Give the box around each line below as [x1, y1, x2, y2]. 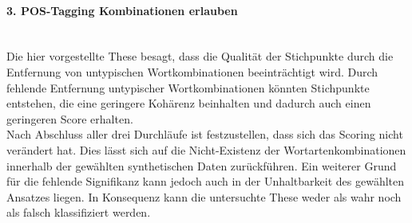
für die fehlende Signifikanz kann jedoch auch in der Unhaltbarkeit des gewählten [6, 173, 405, 190]
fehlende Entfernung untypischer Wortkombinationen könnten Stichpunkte [6, 79, 370, 96]
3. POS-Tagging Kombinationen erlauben [6, 2, 238, 18]
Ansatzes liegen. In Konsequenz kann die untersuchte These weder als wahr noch [6, 188, 402, 205]
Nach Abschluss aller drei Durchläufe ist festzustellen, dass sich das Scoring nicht [6, 126, 403, 143]
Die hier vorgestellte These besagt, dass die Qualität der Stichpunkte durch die [6, 48, 394, 65]
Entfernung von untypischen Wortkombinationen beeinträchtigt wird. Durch [6, 63, 378, 80]
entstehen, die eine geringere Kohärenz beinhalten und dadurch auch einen [6, 95, 371, 111]
